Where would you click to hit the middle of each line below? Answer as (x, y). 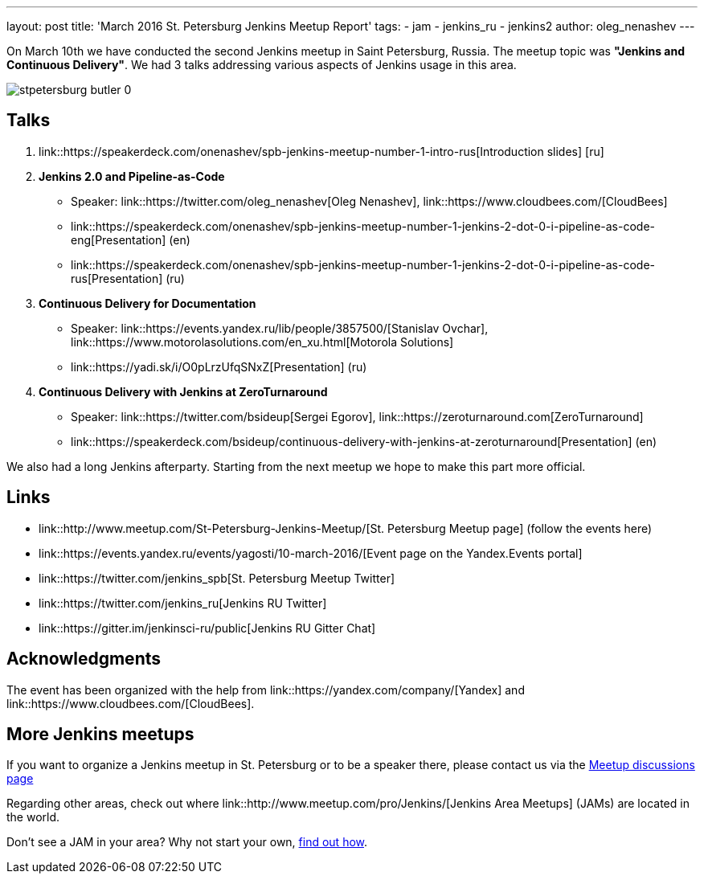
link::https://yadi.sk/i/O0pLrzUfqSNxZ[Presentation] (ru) (219, 366)
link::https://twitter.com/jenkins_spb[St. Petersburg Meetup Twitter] (217, 578)
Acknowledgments (84, 659)
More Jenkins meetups (100, 734)
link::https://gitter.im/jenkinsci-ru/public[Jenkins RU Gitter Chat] (207, 628)
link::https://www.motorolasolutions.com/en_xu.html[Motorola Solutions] (262, 342)
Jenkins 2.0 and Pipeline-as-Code (132, 176)
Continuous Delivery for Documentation (147, 303)
